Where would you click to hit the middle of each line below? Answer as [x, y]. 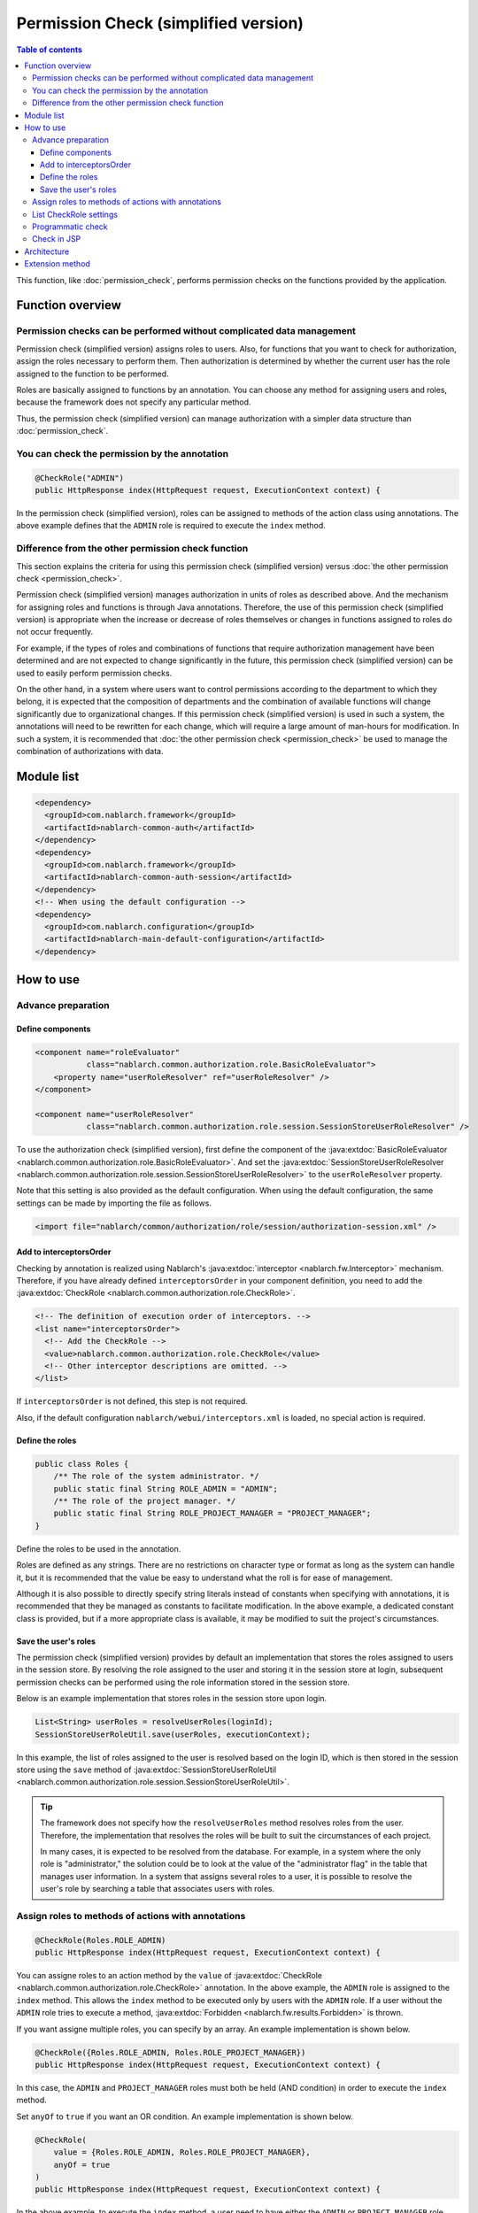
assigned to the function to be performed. [93, 374]
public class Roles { [82, 1464]
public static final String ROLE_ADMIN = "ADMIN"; [166, 1488]
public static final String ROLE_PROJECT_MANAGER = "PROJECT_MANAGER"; [212, 1513]
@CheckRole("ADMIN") [79, 478]
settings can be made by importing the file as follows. [114, 1203]
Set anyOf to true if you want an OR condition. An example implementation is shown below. [185, 2117]
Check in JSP [57, 239]
